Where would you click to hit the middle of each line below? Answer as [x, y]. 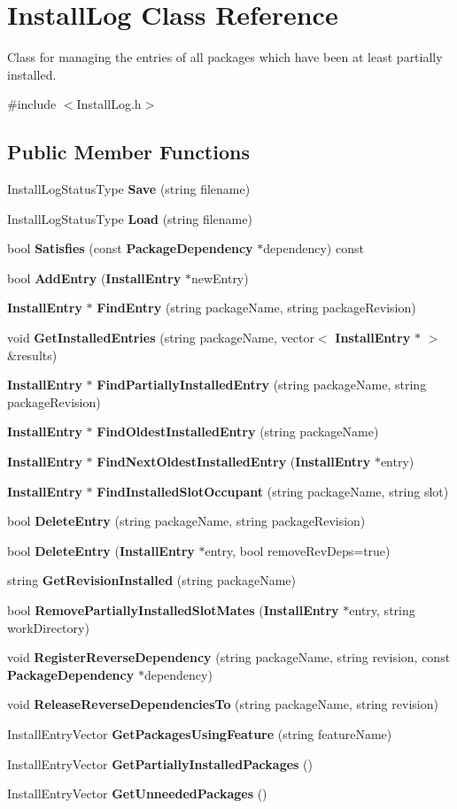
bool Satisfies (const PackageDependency [130, 248]
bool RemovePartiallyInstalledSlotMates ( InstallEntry [173, 610]
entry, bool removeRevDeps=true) [298, 550]
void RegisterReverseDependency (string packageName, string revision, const [229, 657]
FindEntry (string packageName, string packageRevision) [256, 308]
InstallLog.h [109, 104]
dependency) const [314, 248]
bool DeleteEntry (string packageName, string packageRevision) [186, 521]
